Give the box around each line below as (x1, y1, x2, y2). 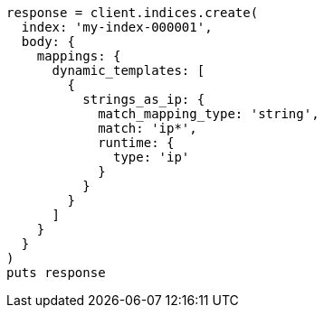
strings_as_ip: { (82, 92, 205, 107)
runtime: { (98, 135, 175, 150)
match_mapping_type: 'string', (98, 107, 319, 121)
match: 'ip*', (98, 121, 197, 135)
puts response (6, 265, 106, 280)
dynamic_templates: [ (52, 63, 205, 78)
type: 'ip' (113, 150, 190, 164)
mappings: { (36, 49, 121, 63)
